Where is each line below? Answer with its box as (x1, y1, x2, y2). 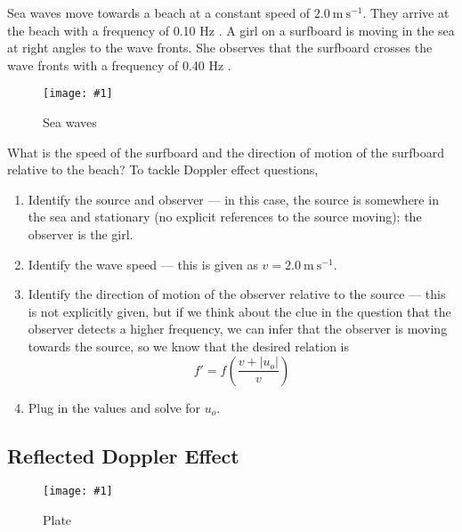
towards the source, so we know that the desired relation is (28, 336, 350, 355)
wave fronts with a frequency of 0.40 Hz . (7, 55, 231, 74)
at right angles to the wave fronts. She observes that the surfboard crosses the (7, 38, 433, 57)
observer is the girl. (28, 225, 134, 243)
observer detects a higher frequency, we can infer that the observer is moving (28, 319, 448, 338)
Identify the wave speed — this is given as (28, 254, 258, 273)
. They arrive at (362, 4, 450, 21)
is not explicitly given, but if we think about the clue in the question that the (28, 302, 451, 320)
